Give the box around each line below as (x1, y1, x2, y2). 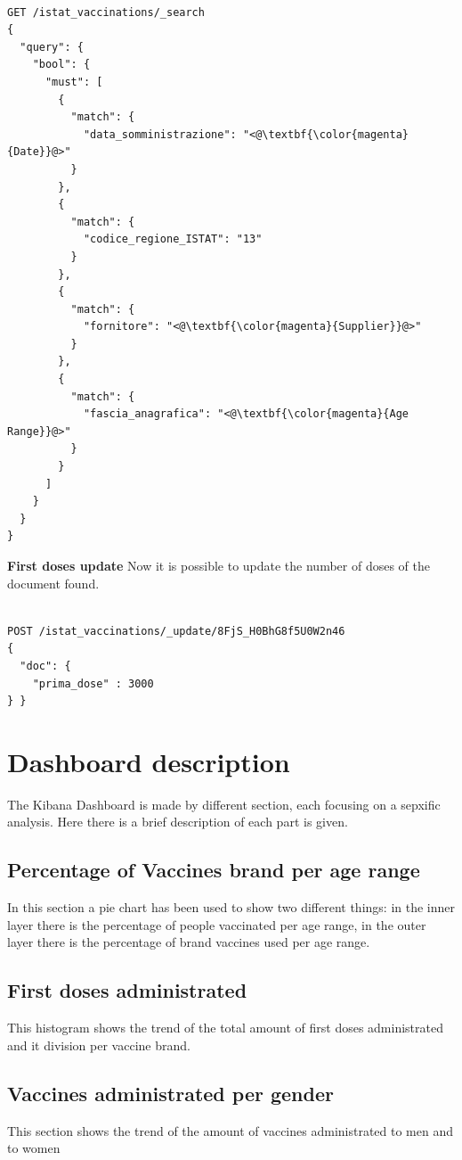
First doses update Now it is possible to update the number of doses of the (7, 556, 430, 574)
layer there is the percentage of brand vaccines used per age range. (7, 933, 370, 951)
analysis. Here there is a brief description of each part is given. (7, 812, 348, 831)
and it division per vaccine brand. (7, 1035, 190, 1054)
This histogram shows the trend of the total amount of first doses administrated (7, 1018, 443, 1037)
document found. (7, 573, 100, 592)
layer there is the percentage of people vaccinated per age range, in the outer (7, 915, 426, 934)
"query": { (20, 40, 84, 53)
